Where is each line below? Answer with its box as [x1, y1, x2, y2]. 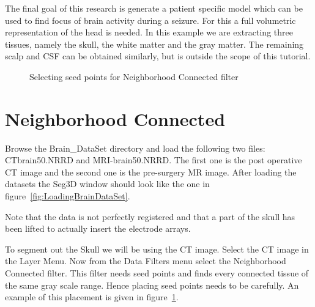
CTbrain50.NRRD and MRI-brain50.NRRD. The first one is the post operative [5, 153, 302, 166]
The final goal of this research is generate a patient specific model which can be [5, 2, 303, 14]
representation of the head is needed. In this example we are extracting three [5, 26, 293, 39]
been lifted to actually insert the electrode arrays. [5, 222, 191, 235]
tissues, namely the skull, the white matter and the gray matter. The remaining [5, 37, 304, 50]
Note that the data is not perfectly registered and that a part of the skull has [5, 210, 295, 223]
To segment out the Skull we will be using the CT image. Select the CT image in [5, 242, 309, 255]
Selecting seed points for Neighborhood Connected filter [29, 70, 239, 83]
